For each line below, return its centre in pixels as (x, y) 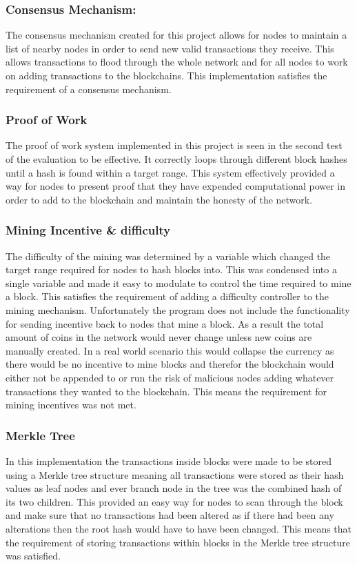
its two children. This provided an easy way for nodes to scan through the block (174, 501)
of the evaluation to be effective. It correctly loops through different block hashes (176, 159)
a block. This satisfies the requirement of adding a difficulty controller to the (167, 296)
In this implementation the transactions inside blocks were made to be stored (169, 460)
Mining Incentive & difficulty (88, 230)
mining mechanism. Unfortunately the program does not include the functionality (178, 309)
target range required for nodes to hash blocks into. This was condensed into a (171, 269)
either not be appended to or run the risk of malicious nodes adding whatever (170, 377)
